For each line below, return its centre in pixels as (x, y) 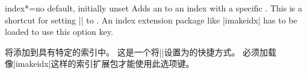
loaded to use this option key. (59, 32)
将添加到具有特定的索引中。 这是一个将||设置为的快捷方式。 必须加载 (141, 51)
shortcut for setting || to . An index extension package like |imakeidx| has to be (151, 20)
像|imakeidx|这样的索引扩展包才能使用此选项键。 (100, 63)
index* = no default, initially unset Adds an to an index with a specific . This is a (153, 8)
